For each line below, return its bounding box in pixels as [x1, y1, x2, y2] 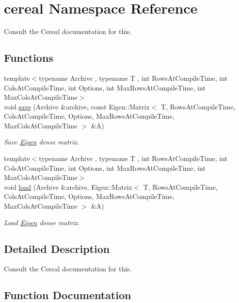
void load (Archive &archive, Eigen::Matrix [4, 181, 132, 192]
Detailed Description [4, 241, 110, 256]
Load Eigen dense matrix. [4, 217, 80, 227]
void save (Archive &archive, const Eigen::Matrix [4, 101, 150, 111]
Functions [4, 50, 53, 65]
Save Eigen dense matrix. [4, 137, 80, 147]
